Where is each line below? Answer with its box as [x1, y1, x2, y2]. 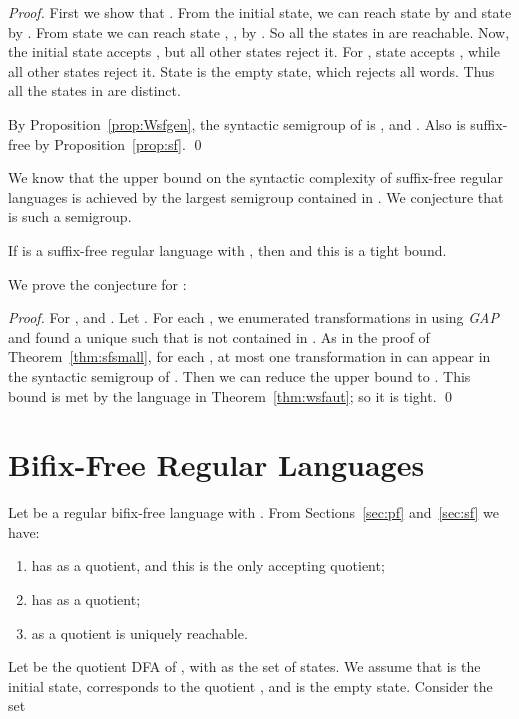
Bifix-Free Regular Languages [8, 444, 425, 485]
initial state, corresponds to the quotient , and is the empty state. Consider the [8, 675, 493, 696]
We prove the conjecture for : [8, 273, 187, 294]
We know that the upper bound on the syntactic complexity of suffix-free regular [8, 167, 503, 188]
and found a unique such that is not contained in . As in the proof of [8, 326, 430, 347]
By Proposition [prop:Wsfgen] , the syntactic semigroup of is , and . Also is [8, 113, 466, 134]
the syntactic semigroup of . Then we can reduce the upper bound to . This [8, 365, 471, 386]
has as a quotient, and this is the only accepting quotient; [31, 555, 385, 576]
